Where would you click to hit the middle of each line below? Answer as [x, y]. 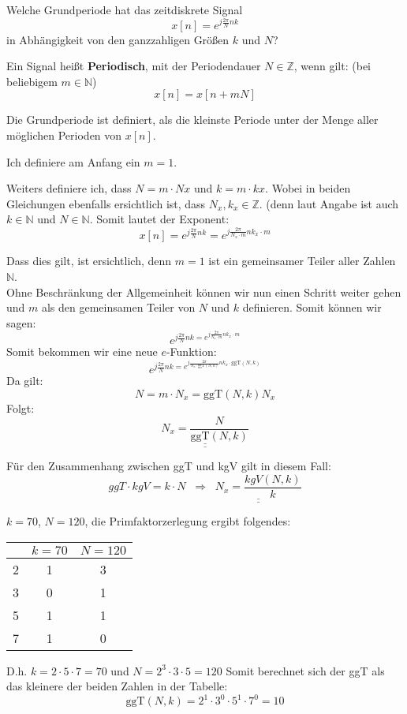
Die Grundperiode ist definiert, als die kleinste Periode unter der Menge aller [192, 120]
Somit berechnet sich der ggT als [305, 670]
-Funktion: [191, 351]
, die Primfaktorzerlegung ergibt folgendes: [188, 521]
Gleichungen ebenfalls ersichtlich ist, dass [106, 203]
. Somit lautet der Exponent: [159, 219]
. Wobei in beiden [308, 188]
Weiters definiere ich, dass [69, 188]
